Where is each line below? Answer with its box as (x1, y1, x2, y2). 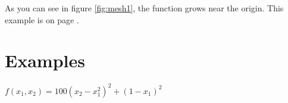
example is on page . (5, 13, 79, 26)
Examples (5, 48, 85, 73)
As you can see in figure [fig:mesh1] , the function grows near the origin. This (5, 2, 284, 14)
